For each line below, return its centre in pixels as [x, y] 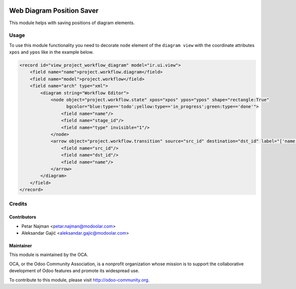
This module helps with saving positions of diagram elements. [72, 23]
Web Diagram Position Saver [54, 11]
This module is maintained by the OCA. [49, 255]
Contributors [23, 217]
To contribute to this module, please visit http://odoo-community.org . [79, 280]
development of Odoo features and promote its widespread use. [74, 271]
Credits [18, 204]
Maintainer [20, 246]
